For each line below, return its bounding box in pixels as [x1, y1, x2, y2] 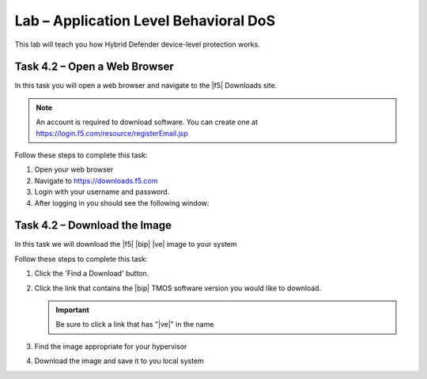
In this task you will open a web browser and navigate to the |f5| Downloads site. [14, 81, 278, 90]
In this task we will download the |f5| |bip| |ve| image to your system [14, 240, 237, 249]
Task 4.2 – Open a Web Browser [14, 60, 174, 74]
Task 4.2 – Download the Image [14, 218, 172, 233]
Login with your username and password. [34, 187, 170, 197]
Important [55, 305, 90, 315]
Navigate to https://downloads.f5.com [34, 176, 158, 185]
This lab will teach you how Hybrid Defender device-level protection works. [14, 40, 260, 49]
